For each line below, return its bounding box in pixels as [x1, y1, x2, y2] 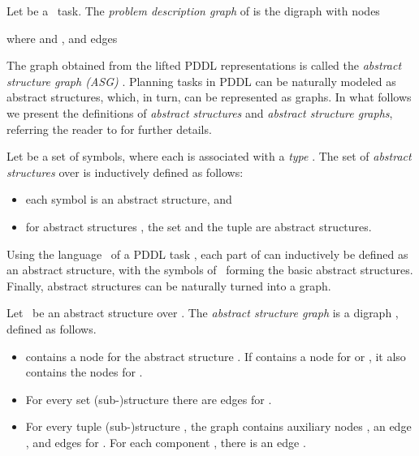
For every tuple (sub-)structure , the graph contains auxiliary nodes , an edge [25, 418, 412, 435]
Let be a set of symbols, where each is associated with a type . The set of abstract [6, 148, 412, 165]
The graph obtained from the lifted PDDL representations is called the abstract [6, 57, 402, 74]
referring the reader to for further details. [6, 120, 212, 137]
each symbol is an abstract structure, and [25, 191, 232, 208]
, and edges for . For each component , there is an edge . [25, 433, 306, 450]
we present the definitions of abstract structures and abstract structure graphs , [6, 104, 393, 121]
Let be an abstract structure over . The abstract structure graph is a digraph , [6, 304, 399, 321]
